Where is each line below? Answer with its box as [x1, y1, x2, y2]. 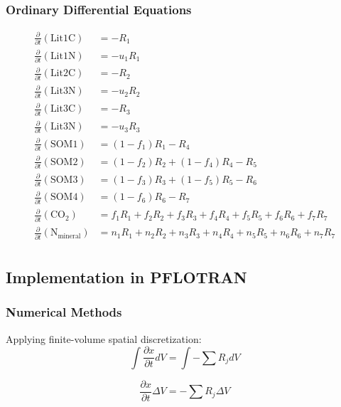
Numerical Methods [6, 303, 122, 321]
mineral [58, 232, 81, 240]
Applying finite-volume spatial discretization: [6, 331, 202, 346]
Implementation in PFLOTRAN [6, 265, 247, 287]
